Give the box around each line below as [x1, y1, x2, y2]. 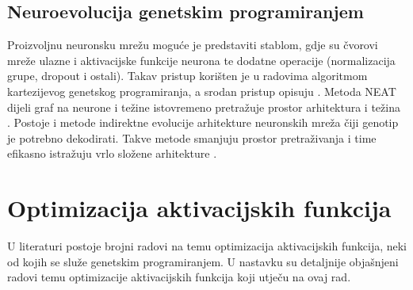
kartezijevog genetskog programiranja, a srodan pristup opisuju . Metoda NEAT [7, 82, 396, 99]
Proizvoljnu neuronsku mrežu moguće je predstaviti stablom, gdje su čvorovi [7, 36, 378, 53]
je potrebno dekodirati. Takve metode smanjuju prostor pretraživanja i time [7, 129, 377, 146]
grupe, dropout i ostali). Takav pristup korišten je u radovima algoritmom [7, 67, 368, 84]
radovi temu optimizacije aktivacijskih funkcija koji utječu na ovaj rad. [7, 269, 351, 285]
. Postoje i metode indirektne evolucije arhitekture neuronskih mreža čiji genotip [7, 114, 399, 131]
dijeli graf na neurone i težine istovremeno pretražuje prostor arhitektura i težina [7, 98, 400, 115]
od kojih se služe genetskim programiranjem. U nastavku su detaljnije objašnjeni [7, 253, 399, 269]
